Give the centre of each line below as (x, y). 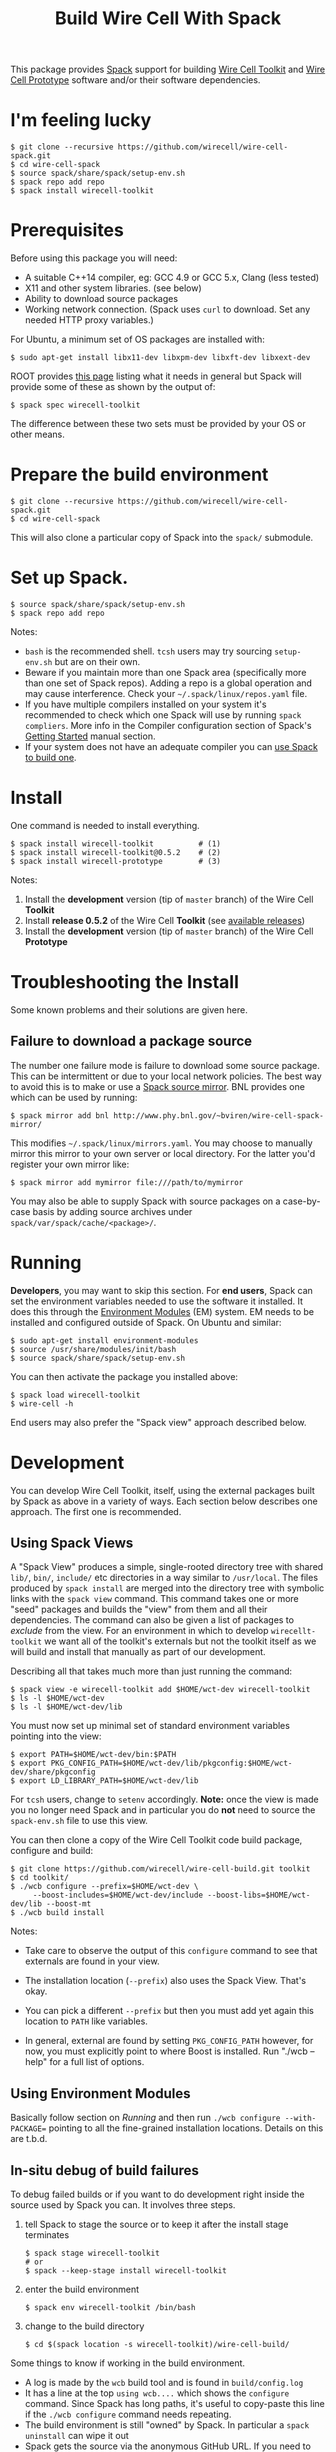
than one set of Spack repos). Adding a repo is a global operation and (168, 683)
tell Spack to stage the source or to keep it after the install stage (156, 2224)
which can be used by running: (74, 1097)
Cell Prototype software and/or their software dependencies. (135, 80)
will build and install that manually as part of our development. (138, 1652)
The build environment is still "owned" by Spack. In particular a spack (167, 2424)
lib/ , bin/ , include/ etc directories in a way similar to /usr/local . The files (164, 1578)
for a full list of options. (97, 2062)
